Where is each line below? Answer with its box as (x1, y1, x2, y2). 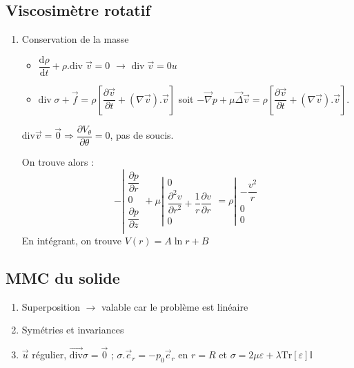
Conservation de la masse (21, 32, 129, 46)
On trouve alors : (21, 154, 95, 168)
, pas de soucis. (110, 128, 174, 142)
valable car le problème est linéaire (101, 299, 248, 313)
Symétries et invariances (21, 322, 124, 337)
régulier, (32, 347, 67, 362)
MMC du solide (6, 267, 120, 288)
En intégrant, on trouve (21, 233, 121, 247)
